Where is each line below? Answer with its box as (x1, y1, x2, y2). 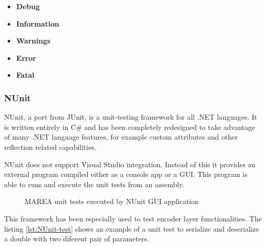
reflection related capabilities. (4, 141, 96, 152)
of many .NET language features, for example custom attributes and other (4, 131, 238, 142)
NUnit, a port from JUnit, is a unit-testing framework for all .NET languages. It (4, 111, 257, 122)
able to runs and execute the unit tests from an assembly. (4, 178, 185, 189)
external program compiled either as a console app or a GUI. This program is (4, 169, 248, 179)
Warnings (16, 35, 51, 46)
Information (16, 18, 59, 29)
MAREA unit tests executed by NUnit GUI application (25, 196, 199, 207)
